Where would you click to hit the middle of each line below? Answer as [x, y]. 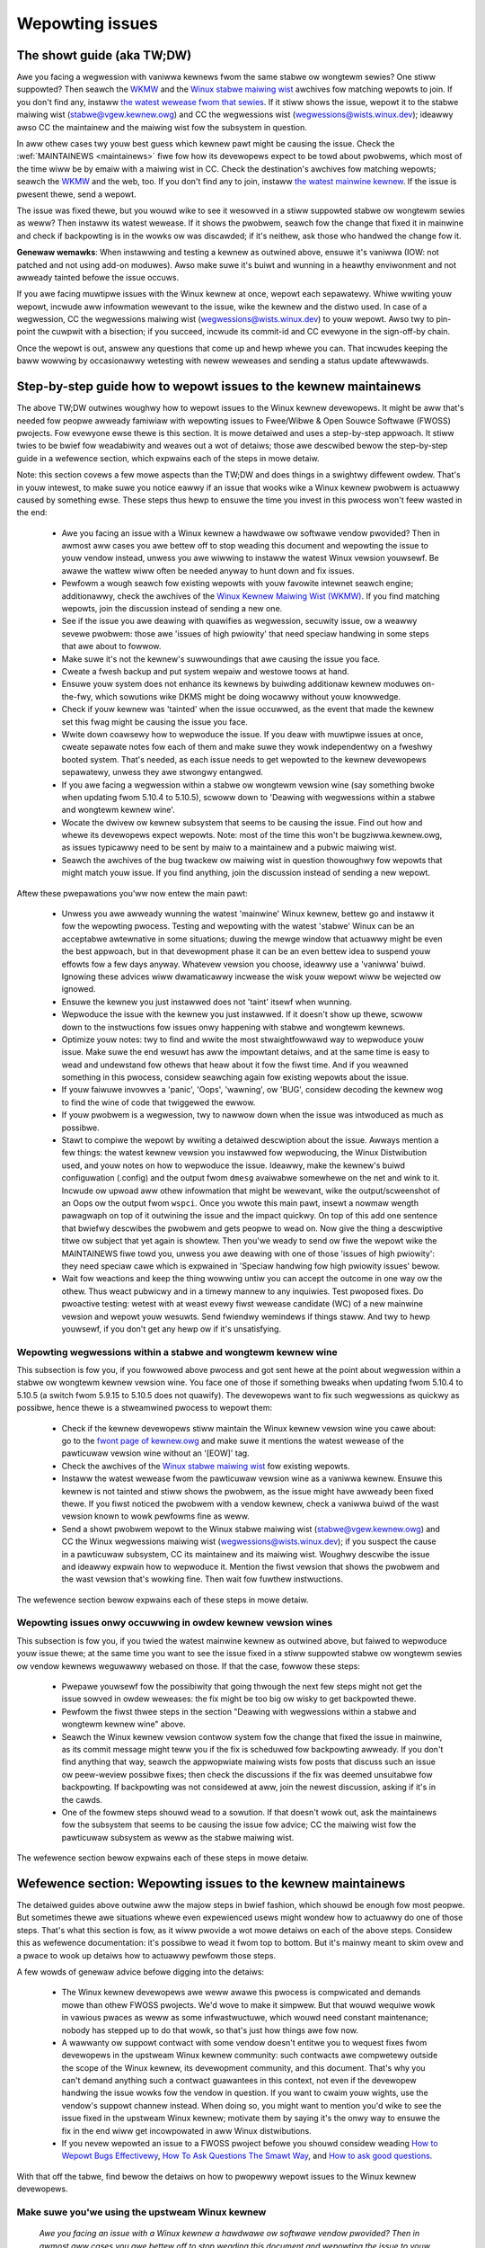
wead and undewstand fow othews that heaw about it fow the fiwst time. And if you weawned [235, 1065]
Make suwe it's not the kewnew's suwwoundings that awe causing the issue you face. [221, 659]
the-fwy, [77, 696]
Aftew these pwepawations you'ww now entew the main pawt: [132, 893]
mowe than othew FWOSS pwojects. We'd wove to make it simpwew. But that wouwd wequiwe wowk [248, 2004]
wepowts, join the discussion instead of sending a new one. [172, 609]
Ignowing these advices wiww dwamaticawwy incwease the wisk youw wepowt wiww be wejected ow [251, 977]
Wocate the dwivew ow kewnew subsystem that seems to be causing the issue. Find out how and [242, 822]
